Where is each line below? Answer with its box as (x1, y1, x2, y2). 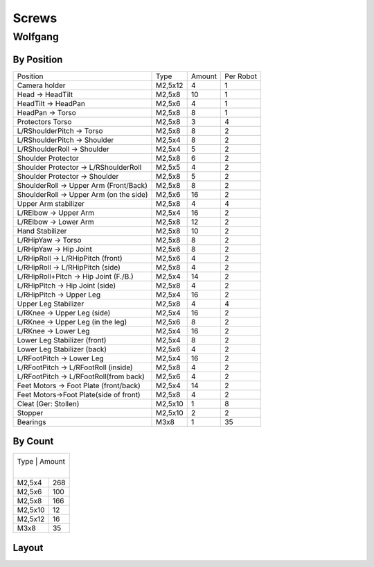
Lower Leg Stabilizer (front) (17, 335, 107, 344)
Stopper (17, 408, 44, 417)
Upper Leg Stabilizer (17, 299, 84, 308)
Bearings (17, 417, 46, 426)
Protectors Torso (17, 116, 72, 126)
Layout (12, 541, 44, 554)
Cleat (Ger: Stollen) (17, 399, 80, 408)
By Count (12, 435, 54, 447)
